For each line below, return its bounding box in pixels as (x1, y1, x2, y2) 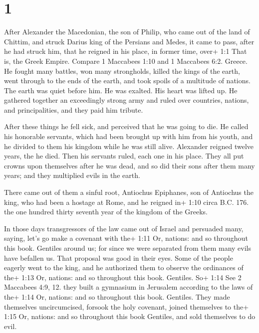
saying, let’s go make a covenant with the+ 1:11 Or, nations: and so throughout (4, 233, 248, 243)
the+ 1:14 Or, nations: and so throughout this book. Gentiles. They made (4, 291, 230, 302)
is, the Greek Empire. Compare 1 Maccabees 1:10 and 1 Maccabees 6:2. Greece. (4, 55, 248, 66)
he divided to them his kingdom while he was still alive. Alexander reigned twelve (4, 141, 254, 151)
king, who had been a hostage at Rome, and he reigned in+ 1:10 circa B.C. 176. (4, 196, 249, 207)
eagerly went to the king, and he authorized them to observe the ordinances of (4, 262, 244, 273)
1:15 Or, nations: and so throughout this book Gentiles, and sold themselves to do (4, 311, 256, 322)
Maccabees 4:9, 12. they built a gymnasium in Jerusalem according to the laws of (4, 282, 253, 292)
